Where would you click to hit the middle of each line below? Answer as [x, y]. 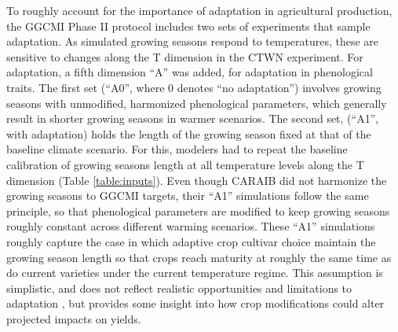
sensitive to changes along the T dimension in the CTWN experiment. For [185, 56]
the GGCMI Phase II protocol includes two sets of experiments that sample [188, 26]
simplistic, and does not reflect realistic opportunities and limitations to [179, 288]
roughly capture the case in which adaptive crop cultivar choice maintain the [191, 241]
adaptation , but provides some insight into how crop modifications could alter [195, 303]
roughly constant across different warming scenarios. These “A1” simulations [191, 226]
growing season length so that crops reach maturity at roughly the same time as [199, 257]
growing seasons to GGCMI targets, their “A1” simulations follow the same [188, 196]
